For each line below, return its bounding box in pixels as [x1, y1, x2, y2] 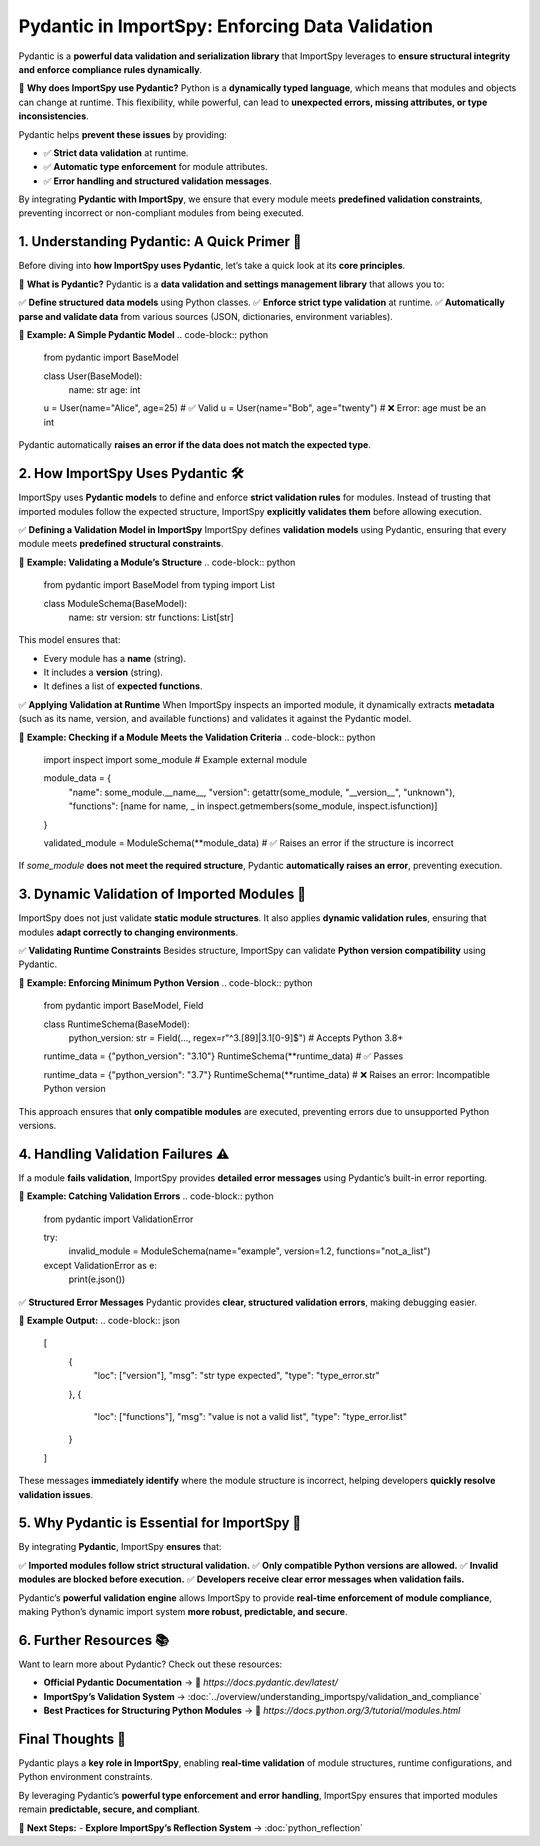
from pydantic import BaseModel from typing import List [43, 579, 275, 591]
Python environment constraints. [18, 1771, 154, 1783]
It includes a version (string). [43, 666, 164, 679]
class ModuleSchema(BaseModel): [43, 597, 187, 609]
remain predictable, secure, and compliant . [18, 1803, 200, 1815]
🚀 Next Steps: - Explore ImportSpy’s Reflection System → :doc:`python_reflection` [18, 1821, 364, 1834]
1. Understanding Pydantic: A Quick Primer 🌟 [18, 233, 302, 250]
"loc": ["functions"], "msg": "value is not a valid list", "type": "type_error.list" [93, 1410, 407, 1422]
